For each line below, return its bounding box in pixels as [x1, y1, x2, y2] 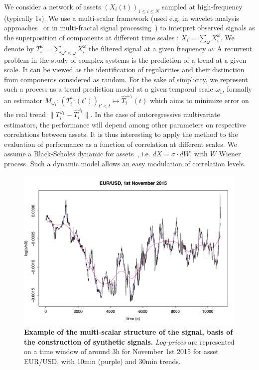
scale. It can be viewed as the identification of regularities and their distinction [4, 64, 245, 75]
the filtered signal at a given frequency [89, 43, 206, 53]
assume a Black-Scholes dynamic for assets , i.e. [4, 148, 150, 159]
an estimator [4, 95, 43, 105]
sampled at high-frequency [162, 1, 243, 11]
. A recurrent [212, 43, 253, 53]
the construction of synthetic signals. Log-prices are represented [24, 336, 235, 347]
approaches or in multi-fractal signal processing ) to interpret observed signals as [4, 22, 255, 33]
